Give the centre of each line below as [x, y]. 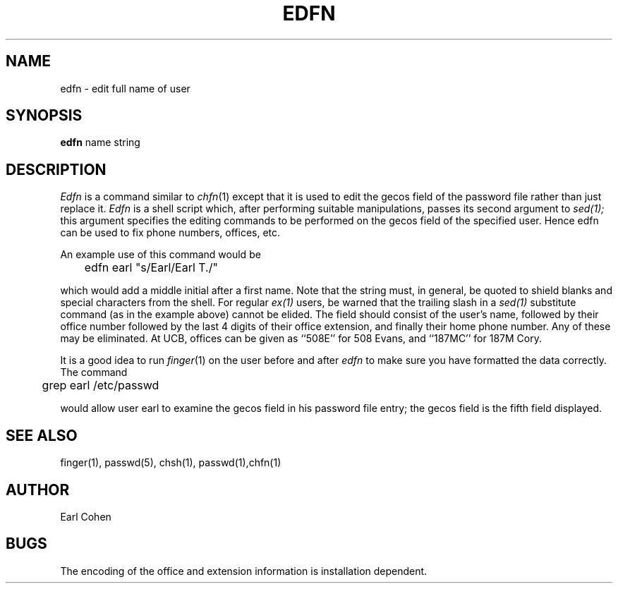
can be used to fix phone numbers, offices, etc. [170, 233]
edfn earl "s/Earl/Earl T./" [151, 268]
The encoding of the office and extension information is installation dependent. [244, 571]
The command [94, 372]
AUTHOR [38, 490]
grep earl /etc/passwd [101, 385]
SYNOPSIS [44, 116]
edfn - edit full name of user [125, 88]
